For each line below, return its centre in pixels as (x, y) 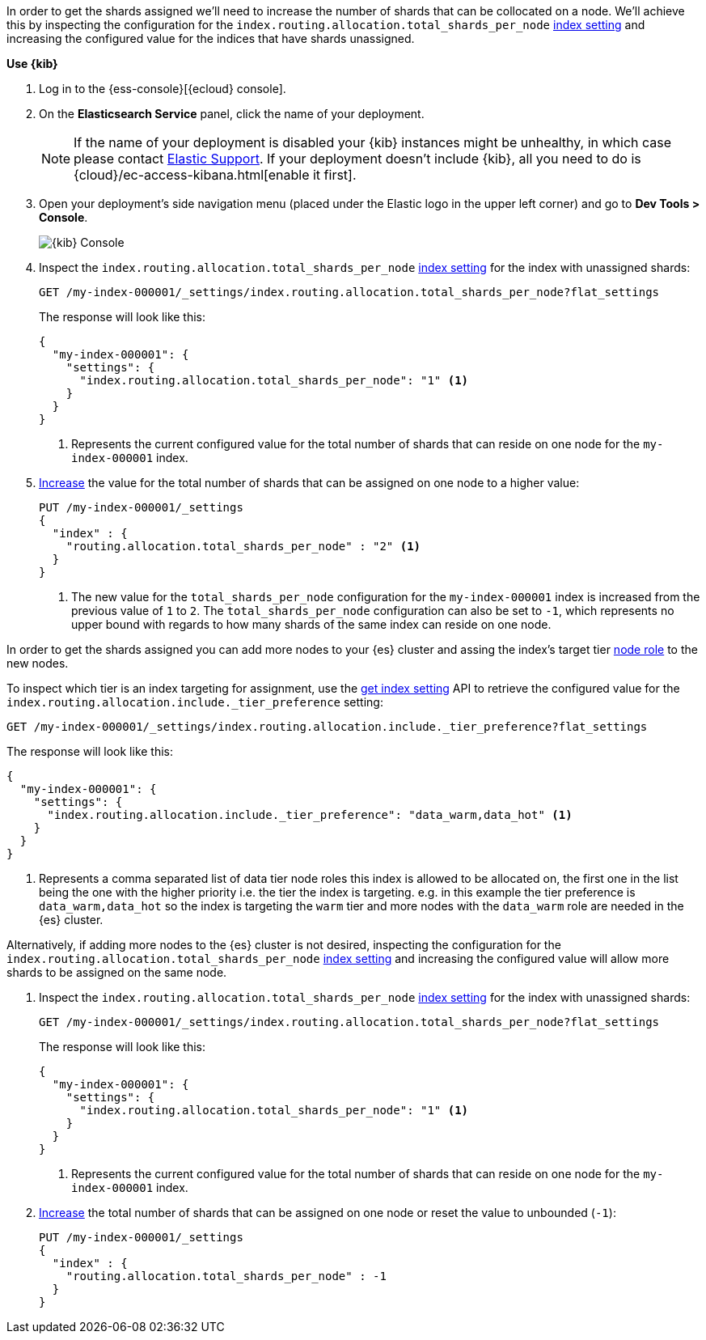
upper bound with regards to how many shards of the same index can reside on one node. (311, 624)
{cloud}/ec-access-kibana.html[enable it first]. (215, 175)
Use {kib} (32, 64)
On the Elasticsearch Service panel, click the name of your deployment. (232, 114)
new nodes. (38, 663)
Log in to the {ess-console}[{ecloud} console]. (163, 89)
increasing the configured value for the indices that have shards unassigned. (211, 38)
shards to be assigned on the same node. (117, 972)
